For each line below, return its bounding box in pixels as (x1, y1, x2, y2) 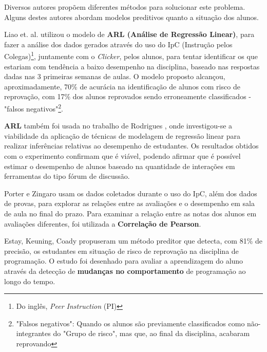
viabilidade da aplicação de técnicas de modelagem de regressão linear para (4, 130, 241, 141)
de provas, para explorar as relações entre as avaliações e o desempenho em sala (4, 198, 255, 209)
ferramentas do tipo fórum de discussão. (4, 171, 130, 181)
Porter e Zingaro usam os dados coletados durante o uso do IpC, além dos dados (4, 188, 257, 198)
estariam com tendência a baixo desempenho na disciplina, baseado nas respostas (4, 61, 260, 71)
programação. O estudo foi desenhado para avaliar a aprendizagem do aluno (4, 255, 243, 266)
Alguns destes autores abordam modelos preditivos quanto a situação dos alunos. (4, 11, 259, 22)
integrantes (16, 328, 51, 339)
